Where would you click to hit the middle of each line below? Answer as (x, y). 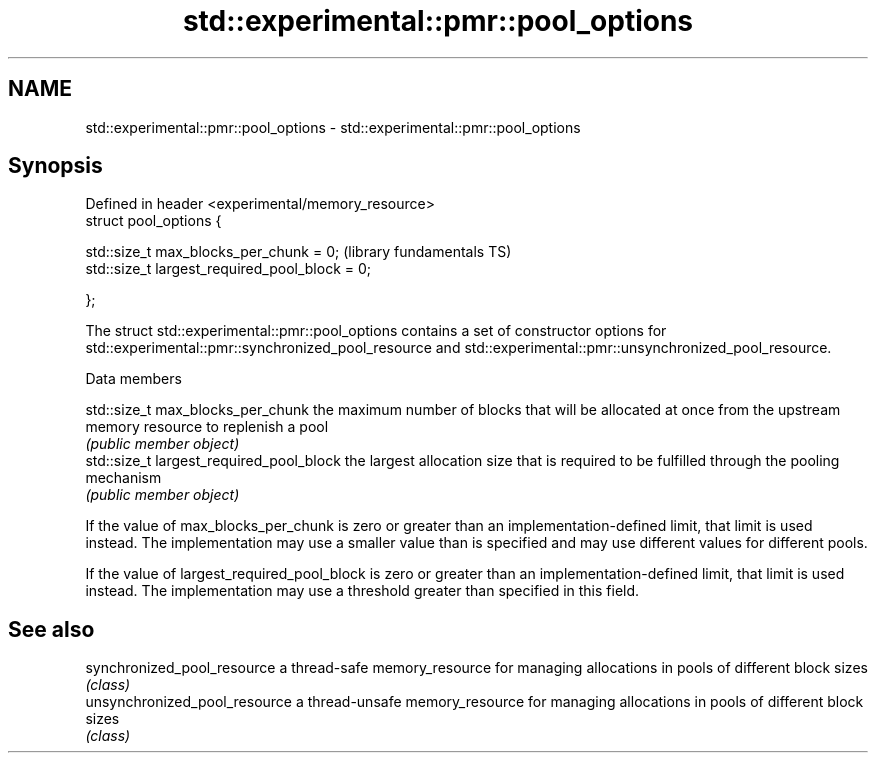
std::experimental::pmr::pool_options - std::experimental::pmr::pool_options (333, 127)
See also (51, 629)
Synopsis (55, 166)
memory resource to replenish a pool (207, 427)
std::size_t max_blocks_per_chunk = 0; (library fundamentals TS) (298, 252)
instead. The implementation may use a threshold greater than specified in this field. (362, 591)
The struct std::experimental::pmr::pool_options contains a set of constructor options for (376, 331)
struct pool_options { (153, 221)
